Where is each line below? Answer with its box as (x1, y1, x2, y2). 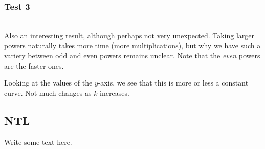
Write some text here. (4, 136, 72, 147)
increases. (100, 87, 129, 98)
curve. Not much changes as (4, 87, 92, 98)
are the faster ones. (4, 60, 64, 71)
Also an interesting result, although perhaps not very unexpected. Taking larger (4, 30, 255, 40)
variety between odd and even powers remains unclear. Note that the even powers (4, 50, 260, 60)
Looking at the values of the (4, 77, 93, 88)
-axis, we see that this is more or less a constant (98, 77, 249, 88)
